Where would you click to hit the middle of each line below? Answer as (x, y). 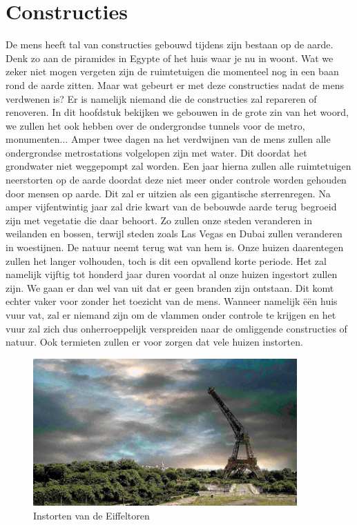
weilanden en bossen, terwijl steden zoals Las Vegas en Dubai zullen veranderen (174, 234)
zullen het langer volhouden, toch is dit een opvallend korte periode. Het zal (166, 260)
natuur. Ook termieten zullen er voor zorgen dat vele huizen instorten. (154, 342)
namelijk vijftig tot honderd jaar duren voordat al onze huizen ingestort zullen (172, 274)
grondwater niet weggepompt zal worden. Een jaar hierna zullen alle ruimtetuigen (178, 166)
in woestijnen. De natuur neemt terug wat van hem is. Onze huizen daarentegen (175, 247)
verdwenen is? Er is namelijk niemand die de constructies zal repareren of (161, 98)
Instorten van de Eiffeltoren (91, 516)
